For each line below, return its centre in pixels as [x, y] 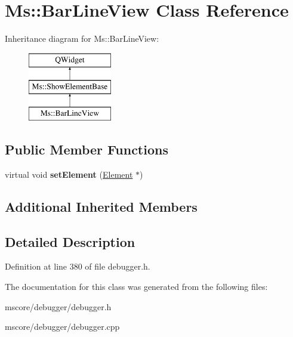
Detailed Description [70, 241]
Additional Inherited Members [101, 206]
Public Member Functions [87, 149]
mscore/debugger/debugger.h [58, 306]
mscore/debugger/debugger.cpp [62, 327]
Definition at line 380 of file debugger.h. [78, 266]
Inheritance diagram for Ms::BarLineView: [82, 38]
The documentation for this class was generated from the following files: [136, 287]
